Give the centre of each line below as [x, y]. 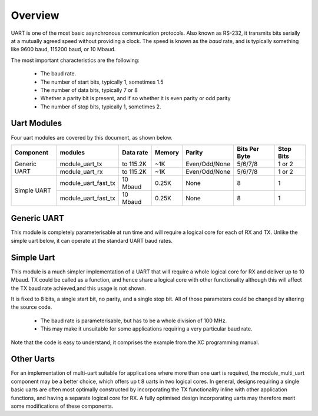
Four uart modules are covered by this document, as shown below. [92, 137]
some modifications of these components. [62, 406]
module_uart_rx [81, 171]
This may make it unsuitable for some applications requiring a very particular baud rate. [146, 329]
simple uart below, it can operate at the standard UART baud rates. [92, 240]
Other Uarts [33, 359]
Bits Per [248, 148]
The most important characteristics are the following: [75, 60]
